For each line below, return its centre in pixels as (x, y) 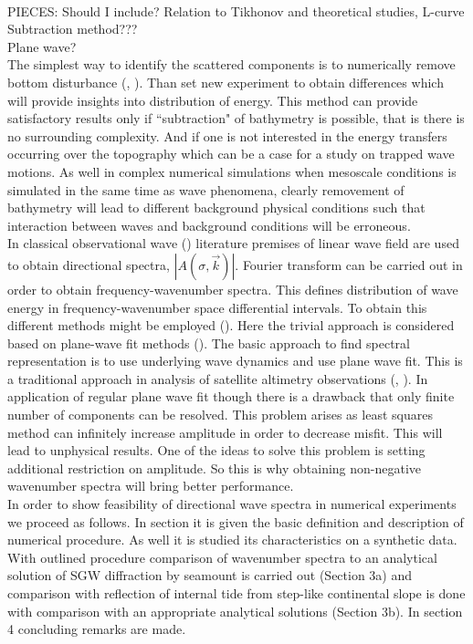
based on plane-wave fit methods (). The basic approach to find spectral (209, 343)
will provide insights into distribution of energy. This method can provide (213, 100)
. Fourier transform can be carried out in (349, 264)
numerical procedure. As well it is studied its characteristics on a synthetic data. (232, 540)
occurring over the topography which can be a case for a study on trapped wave (231, 154)
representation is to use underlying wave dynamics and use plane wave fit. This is (235, 361)
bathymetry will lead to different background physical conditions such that (216, 208)
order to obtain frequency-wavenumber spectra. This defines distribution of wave (233, 289)
